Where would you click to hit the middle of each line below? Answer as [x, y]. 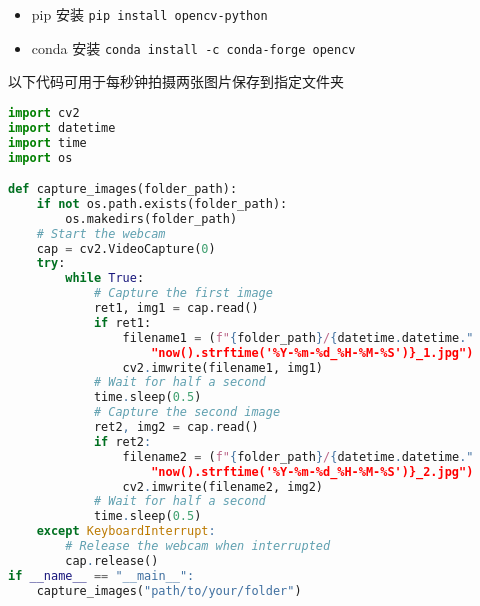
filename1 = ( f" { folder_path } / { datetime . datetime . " [298, 337]
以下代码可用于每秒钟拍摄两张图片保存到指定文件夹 [176, 81]
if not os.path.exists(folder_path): [162, 203]
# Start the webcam [101, 233]
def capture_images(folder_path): [123, 189]
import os [40, 157]
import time [47, 142]
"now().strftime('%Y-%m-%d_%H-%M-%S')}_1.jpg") [312, 352]
